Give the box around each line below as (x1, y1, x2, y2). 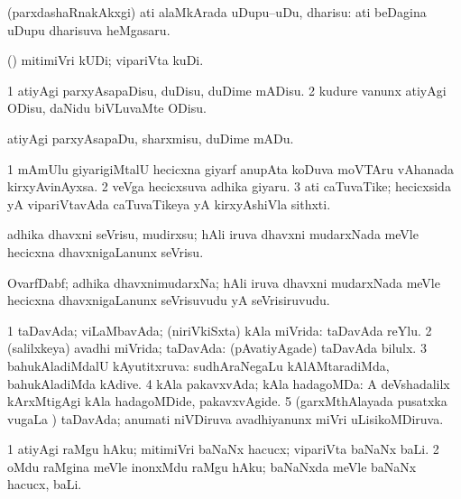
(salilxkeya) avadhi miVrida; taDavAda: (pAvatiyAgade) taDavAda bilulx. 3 (7, 338, 427, 357)
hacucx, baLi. (7, 475, 82, 494)
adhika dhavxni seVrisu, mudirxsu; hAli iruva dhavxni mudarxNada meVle (7, 225, 419, 244)
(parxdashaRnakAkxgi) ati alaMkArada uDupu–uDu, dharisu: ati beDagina (7, 3, 427, 21)
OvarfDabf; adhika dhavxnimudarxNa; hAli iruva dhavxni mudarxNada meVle (7, 273, 440, 291)
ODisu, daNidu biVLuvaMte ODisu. (7, 98, 207, 117)
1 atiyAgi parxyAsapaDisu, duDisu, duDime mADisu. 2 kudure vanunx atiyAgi (7, 80, 447, 99)
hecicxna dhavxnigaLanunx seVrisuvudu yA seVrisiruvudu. (7, 291, 330, 310)
